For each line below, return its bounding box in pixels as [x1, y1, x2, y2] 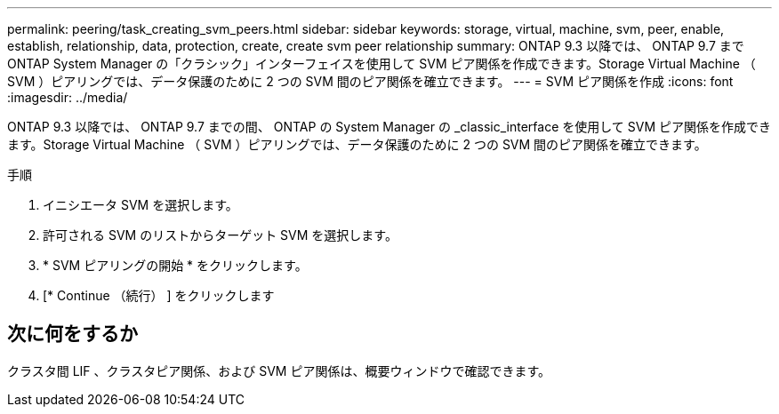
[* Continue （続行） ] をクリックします [43, 288, 275, 303]
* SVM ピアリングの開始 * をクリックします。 [43, 258, 308, 273]
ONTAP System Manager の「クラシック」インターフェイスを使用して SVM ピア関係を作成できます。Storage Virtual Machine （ [7, 56, 756, 71]
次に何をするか [7, 322, 138, 346]
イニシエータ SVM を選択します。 [43, 197, 238, 212]
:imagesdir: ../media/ [7, 90, 128, 105]
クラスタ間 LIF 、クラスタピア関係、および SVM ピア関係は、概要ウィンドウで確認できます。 [7, 362, 551, 378]
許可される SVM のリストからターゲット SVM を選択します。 [43, 227, 398, 243]
